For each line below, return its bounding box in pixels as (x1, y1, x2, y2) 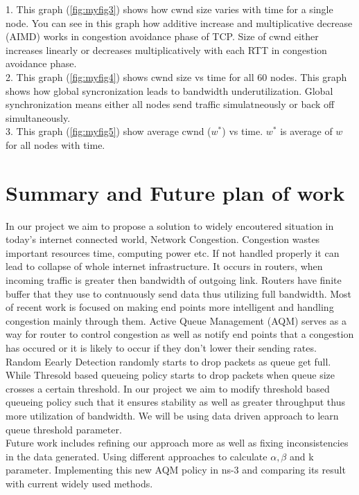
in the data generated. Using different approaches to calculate (6, 449, 268, 463)
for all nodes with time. (6, 137, 105, 152)
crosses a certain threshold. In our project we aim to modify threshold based (6, 381, 330, 395)
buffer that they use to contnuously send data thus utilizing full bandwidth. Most (6, 286, 352, 300)
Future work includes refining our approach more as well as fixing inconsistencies (6, 435, 349, 450)
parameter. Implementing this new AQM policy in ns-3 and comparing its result (6, 462, 346, 477)
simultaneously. (6, 110, 71, 125)
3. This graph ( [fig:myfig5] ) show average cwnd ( (6, 124, 211, 138)
